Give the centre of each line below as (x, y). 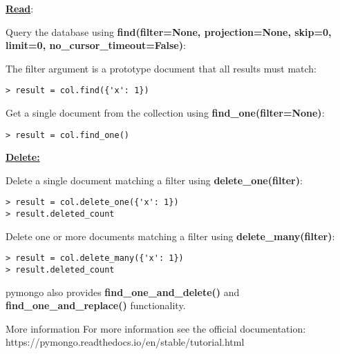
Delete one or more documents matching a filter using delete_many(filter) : (170, 236)
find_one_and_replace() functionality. (96, 305)
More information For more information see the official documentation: (156, 328)
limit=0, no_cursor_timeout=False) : (96, 45)
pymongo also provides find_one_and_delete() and (123, 292)
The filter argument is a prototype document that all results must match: (161, 68)
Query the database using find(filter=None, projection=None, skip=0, (169, 31)
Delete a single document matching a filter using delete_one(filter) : (154, 180)
